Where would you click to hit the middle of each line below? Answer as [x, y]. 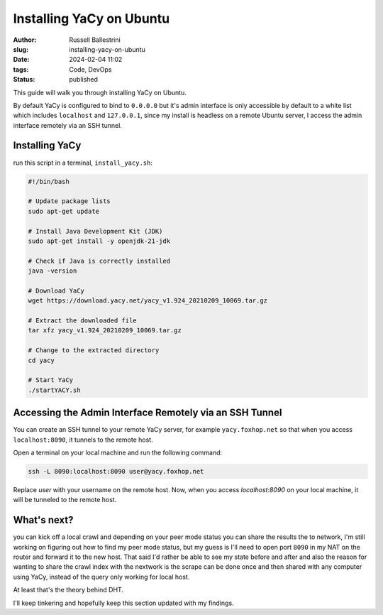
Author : [25, 40]
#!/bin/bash [49, 181]
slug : [21, 49]
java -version [52, 271]
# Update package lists [70, 201]
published [84, 80]
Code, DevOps [90, 69]
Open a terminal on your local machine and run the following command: [118, 453]
